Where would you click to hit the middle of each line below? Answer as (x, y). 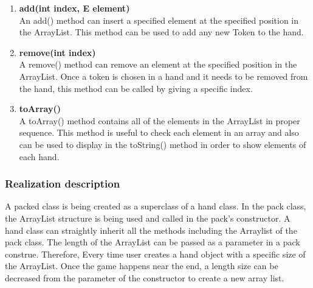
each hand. (39, 156)
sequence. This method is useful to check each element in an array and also (159, 132)
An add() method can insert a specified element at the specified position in (159, 20)
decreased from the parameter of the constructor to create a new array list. (145, 277)
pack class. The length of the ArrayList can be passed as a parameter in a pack (153, 242)
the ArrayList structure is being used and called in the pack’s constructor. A (148, 218)
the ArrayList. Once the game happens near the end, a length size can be (142, 266)
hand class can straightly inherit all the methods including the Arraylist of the (151, 230)
